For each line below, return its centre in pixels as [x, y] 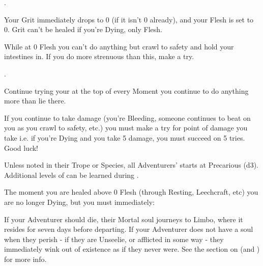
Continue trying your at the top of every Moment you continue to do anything [126, 90]
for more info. [25, 259]
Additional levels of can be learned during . [71, 175]
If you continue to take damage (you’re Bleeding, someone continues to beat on [127, 117]
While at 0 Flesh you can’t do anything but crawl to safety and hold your [119, 46]
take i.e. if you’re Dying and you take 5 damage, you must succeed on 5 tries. [125, 137]
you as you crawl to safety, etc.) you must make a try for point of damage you [126, 128]
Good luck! [21, 148]
